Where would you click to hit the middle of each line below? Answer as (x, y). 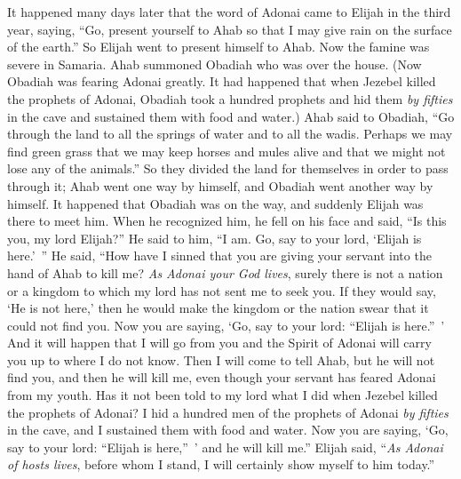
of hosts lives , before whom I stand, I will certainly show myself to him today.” (221, 464)
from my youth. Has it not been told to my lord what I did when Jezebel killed (223, 395)
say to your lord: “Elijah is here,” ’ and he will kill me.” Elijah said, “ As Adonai (225, 447)
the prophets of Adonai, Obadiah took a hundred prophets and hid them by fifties (230, 98)
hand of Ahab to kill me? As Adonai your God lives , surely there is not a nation (225, 272)
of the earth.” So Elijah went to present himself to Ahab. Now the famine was (219, 47)
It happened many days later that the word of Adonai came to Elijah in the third (229, 12)
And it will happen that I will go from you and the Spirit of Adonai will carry (219, 343)
